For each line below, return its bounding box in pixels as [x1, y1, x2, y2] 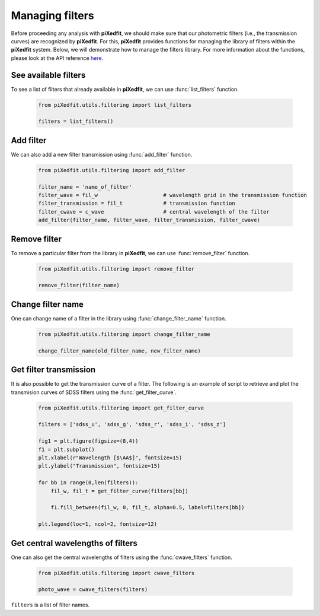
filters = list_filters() [38, 118, 114, 125]
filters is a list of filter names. [11, 601, 90, 608]
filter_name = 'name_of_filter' [38, 183, 133, 190]
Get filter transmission [11, 365, 96, 375]
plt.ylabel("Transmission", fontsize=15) [38, 463, 161, 469]
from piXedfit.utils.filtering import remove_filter [38, 265, 195, 272]
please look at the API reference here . [11, 54, 104, 62]
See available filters [11, 70, 86, 80]
